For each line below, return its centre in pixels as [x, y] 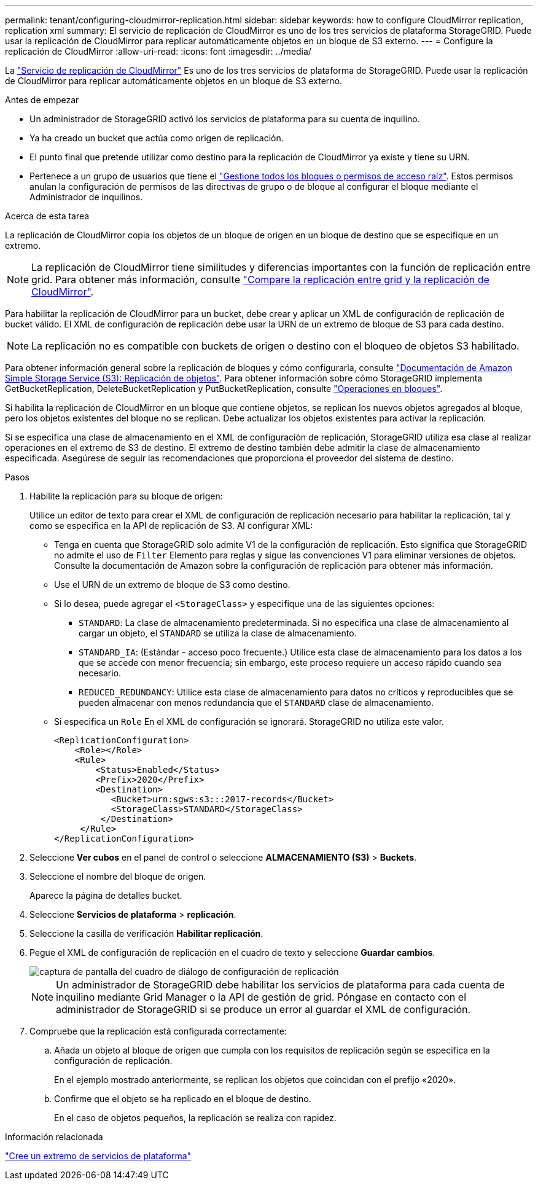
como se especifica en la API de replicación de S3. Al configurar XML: [171, 526]
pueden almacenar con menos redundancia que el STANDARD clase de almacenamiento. [256, 702]
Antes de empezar [42, 100]
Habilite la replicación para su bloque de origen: [126, 496]
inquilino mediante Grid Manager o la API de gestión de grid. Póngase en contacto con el [261, 997]
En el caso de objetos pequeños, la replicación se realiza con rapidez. [195, 1118]
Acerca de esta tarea [47, 216]
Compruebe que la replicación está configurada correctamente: [158, 1031]
